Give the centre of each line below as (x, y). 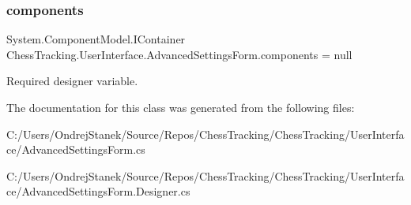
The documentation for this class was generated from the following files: (181, 107)
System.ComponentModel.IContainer (96, 39)
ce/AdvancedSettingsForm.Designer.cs (98, 191)
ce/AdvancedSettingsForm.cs (76, 149)
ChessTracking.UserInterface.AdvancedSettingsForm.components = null (179, 54)
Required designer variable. (72, 81)
